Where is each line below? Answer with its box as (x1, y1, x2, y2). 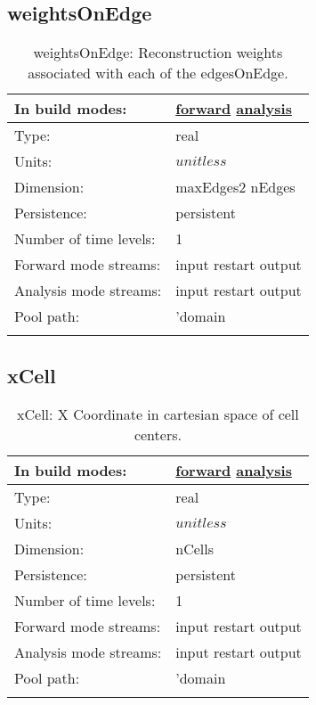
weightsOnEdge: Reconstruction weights (33, 42, 283, 63)
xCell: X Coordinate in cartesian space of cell (17, 404, 299, 425)
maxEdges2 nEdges (175, 176, 296, 198)
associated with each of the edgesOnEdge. (28, 62, 288, 84)
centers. (134, 424, 182, 446)
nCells (175, 538, 215, 560)
